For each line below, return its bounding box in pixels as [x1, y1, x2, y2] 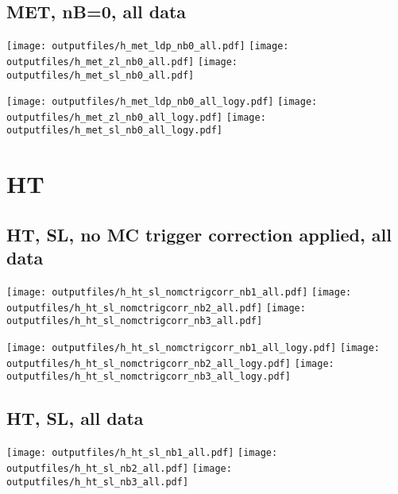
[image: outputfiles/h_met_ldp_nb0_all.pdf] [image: [6, 41, 289, 52]
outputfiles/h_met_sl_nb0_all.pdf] [6, 69, 195, 81]
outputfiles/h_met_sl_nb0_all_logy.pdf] [6, 125, 223, 137]
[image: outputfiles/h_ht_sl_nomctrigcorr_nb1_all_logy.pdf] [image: [6, 342, 381, 354]
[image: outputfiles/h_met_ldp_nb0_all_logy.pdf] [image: [6, 96, 318, 108]
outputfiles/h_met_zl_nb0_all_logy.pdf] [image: [6, 111, 266, 123]
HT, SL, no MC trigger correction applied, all [6, 222, 392, 246]
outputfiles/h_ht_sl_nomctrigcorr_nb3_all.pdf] [6, 315, 263, 327]
